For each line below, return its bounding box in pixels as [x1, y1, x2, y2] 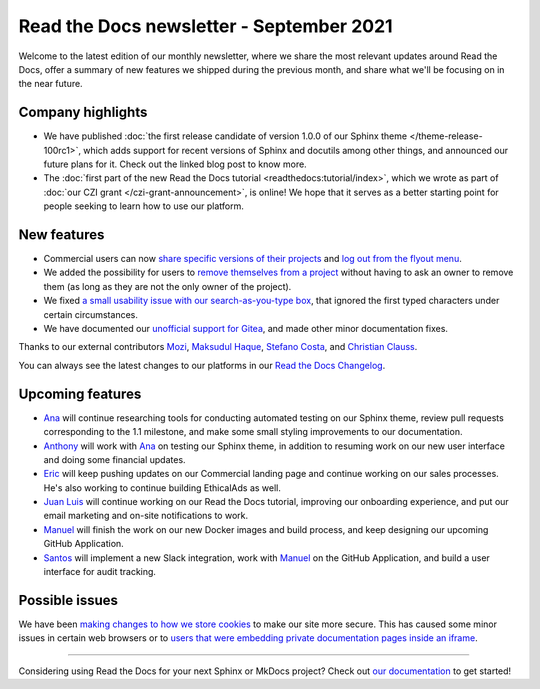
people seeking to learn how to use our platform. [43, 200, 245, 212]
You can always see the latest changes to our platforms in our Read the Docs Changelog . [18, 359, 386, 371]
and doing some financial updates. [43, 453, 186, 465]
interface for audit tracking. [43, 566, 157, 578]
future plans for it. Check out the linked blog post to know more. [43, 158, 307, 170]
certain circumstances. [43, 308, 139, 320]
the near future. [18, 78, 84, 90]
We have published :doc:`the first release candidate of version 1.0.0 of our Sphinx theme [43, 130, 408, 142]
